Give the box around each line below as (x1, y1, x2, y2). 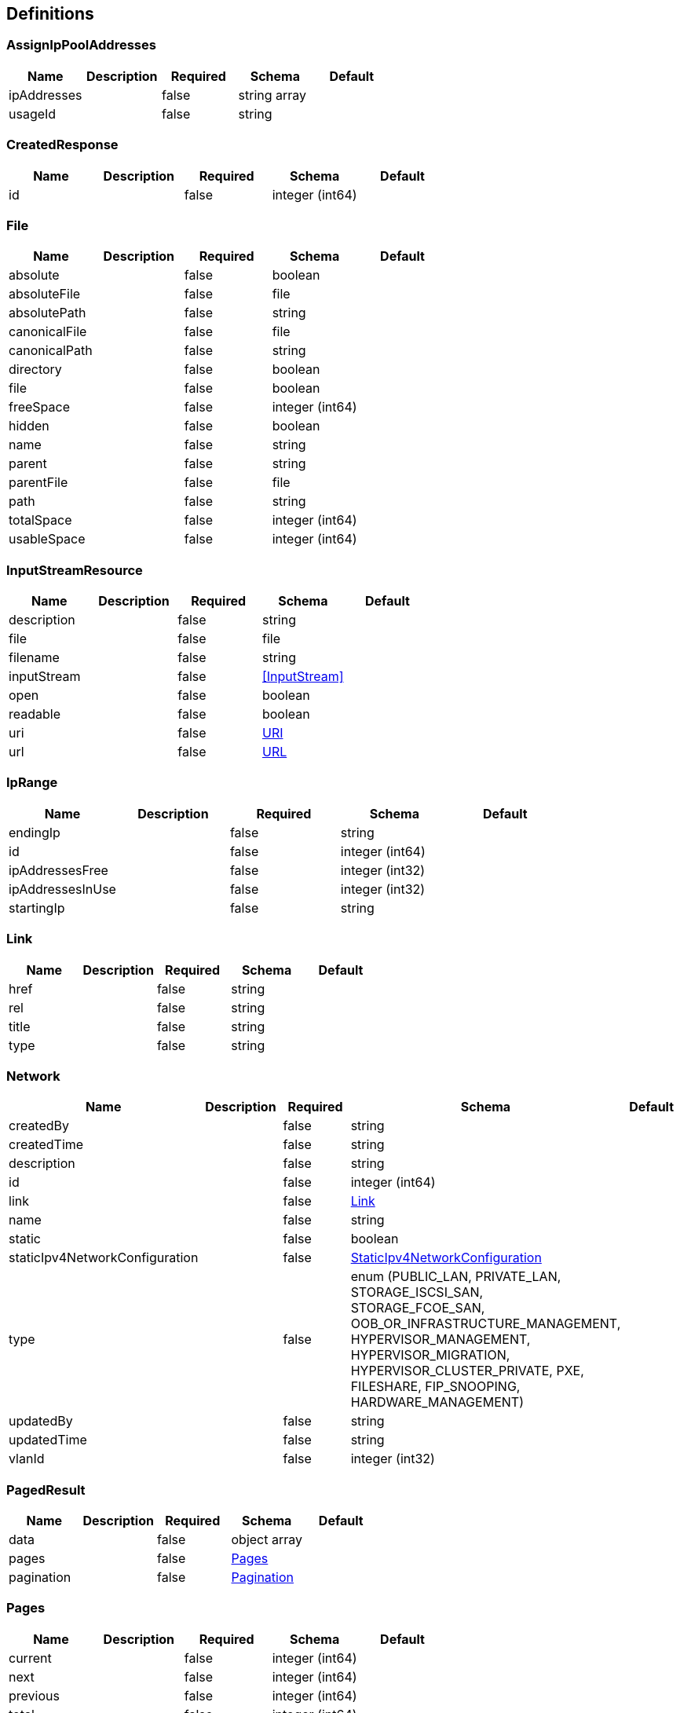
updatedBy (9, 1413, 73, 1429)
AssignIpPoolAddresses (6, 37, 156, 53)
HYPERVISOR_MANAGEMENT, (350, 1331, 531, 1348)
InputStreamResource (6, 562, 143, 578)
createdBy (9, 1118, 70, 1134)
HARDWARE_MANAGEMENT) (350, 1394, 524, 1411)
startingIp (9, 899, 65, 916)
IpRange (6, 774, 58, 791)
